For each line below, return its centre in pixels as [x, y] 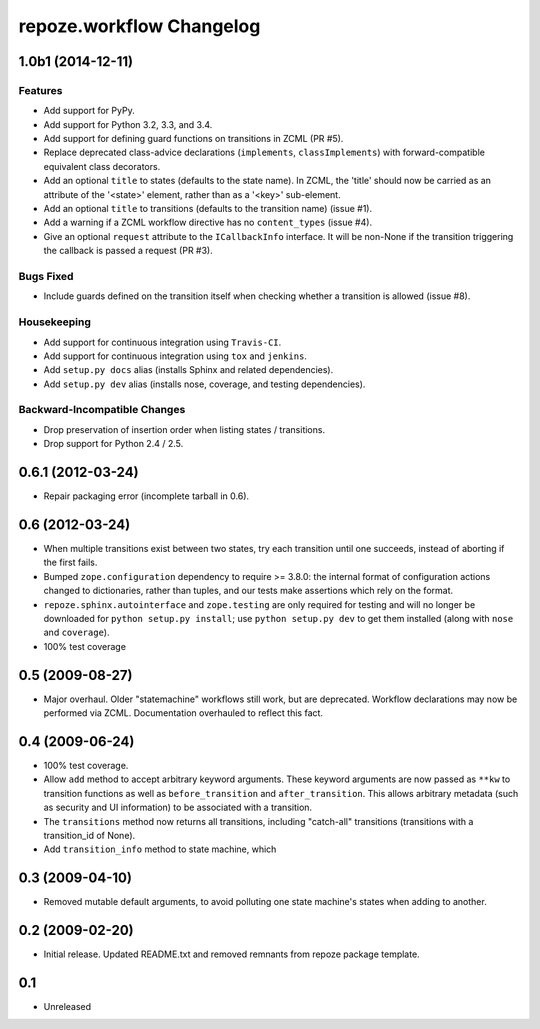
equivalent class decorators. [102, 166]
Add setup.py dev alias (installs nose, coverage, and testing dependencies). [204, 384]
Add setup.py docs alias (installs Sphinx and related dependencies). [188, 370]
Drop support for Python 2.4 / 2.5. [113, 444]
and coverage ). [76, 632]
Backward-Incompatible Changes [102, 410]
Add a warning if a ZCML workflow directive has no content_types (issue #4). [208, 222]
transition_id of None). [89, 835]
